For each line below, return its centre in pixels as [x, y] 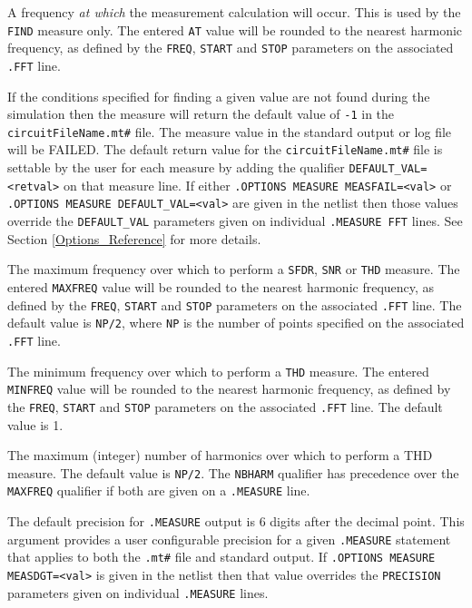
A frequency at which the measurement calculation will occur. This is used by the [234, 12]
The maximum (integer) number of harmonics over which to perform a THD [220, 455]
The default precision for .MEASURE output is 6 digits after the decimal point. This [236, 521]
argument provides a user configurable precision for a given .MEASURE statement [229, 539]
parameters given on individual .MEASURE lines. [138, 592]
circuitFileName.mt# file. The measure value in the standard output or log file [230, 131]
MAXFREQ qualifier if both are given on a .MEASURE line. [159, 490]
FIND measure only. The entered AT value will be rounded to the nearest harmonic [235, 29]
